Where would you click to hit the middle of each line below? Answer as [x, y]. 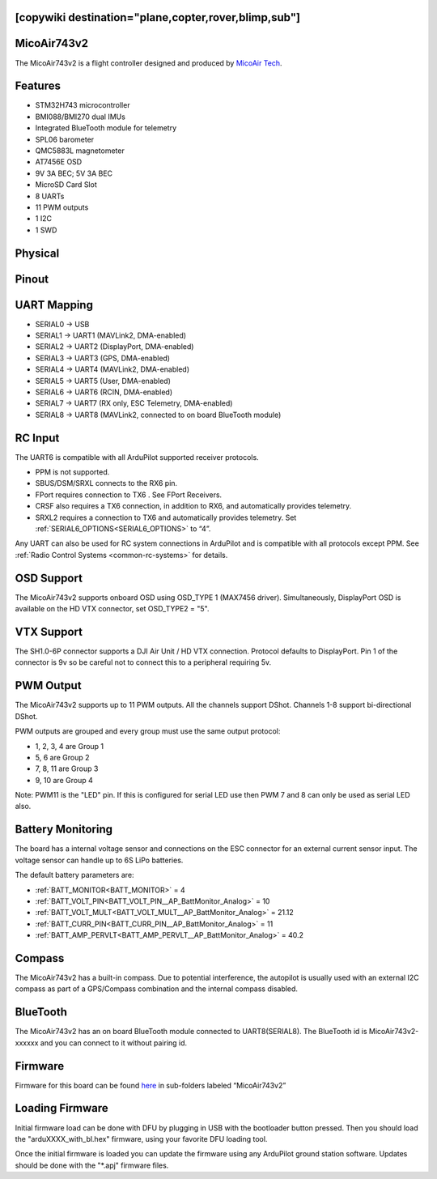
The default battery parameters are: [74, 875]
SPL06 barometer [65, 139]
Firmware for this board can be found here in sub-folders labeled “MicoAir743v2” [151, 1085]
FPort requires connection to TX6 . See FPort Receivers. [129, 495]
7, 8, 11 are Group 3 [67, 768]
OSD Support [49, 578]
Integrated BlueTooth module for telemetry [106, 128]
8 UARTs [50, 196]
